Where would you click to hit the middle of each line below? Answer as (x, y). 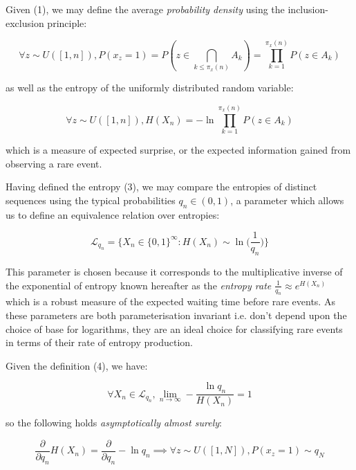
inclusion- (308, 9)
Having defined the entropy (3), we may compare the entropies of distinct (161, 187)
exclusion (25, 22)
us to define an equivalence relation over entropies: (113, 214)
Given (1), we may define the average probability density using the (145, 9)
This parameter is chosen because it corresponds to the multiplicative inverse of (174, 272)
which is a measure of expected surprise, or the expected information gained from (178, 150)
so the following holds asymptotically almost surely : (114, 423)
